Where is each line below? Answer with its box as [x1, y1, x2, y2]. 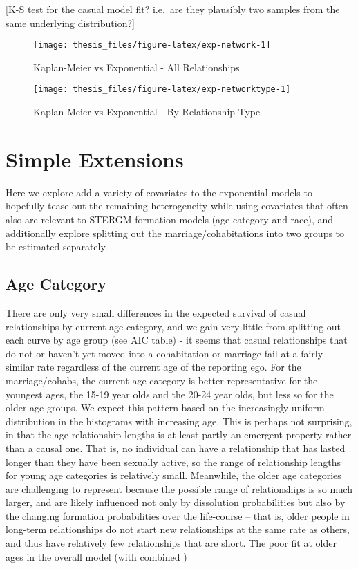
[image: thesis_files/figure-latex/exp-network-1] [33, 40, 271, 50]
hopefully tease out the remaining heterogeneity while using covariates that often [6, 198, 348, 213]
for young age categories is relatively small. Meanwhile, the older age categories [6, 468, 341, 483]
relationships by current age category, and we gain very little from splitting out [6, 319, 341, 333]
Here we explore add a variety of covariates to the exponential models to [6, 185, 312, 199]
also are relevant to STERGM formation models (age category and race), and [6, 212, 334, 226]
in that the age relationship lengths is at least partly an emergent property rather [6, 427, 352, 442]
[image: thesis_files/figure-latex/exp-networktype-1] [33, 84, 291, 95]
